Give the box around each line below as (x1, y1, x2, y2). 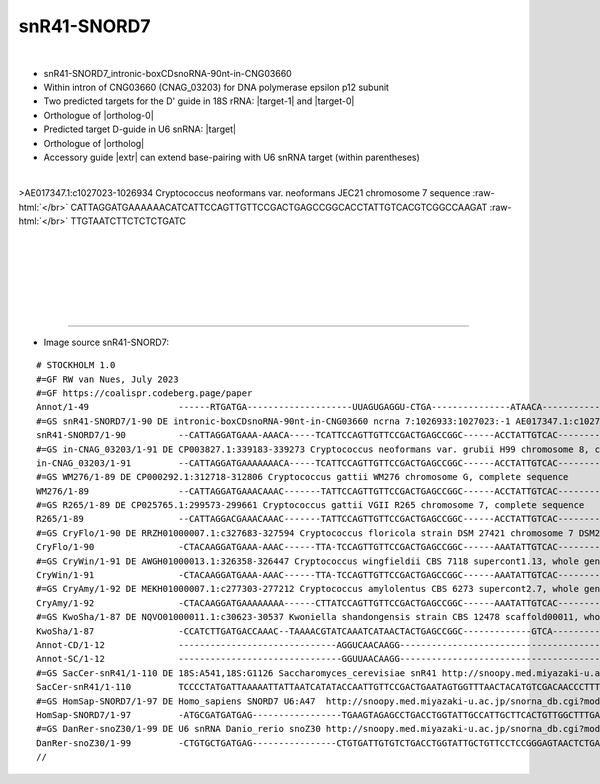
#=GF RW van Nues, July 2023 (36, 373, 179, 385)
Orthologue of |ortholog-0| (43, 109, 154, 121)
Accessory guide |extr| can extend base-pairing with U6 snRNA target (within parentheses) (43, 151, 420, 163)
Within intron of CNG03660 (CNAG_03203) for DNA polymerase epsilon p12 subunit (43, 81, 390, 93)
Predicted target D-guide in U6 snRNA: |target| (43, 123, 237, 135)
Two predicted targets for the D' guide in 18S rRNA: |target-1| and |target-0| (43, 95, 355, 107)
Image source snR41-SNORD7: (43, 336, 170, 348)
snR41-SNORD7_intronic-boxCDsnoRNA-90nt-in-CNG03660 (43, 67, 292, 79)
